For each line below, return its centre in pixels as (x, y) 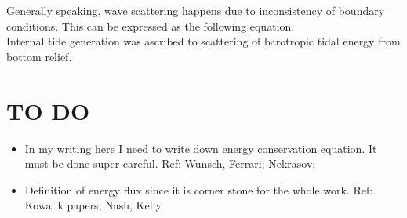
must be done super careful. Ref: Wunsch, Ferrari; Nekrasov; (170, 163)
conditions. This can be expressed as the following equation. (151, 25)
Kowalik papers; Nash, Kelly (93, 205)
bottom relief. (39, 56)
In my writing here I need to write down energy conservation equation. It (201, 148)
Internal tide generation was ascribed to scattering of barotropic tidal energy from (203, 41)
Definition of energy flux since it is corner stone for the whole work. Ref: (199, 189)
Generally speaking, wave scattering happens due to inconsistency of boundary (196, 10)
